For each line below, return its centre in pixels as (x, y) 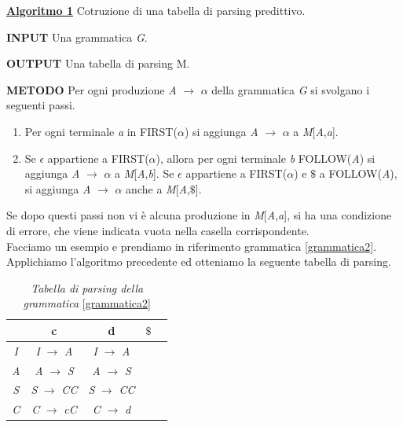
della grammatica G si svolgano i (291, 89)
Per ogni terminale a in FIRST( (101, 131)
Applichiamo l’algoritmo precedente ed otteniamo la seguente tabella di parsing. (199, 261)
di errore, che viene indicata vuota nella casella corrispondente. (158, 230)
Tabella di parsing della (87, 287)
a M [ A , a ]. (316, 131)
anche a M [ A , (158, 188)
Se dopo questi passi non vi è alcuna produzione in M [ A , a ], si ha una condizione (199, 215)
